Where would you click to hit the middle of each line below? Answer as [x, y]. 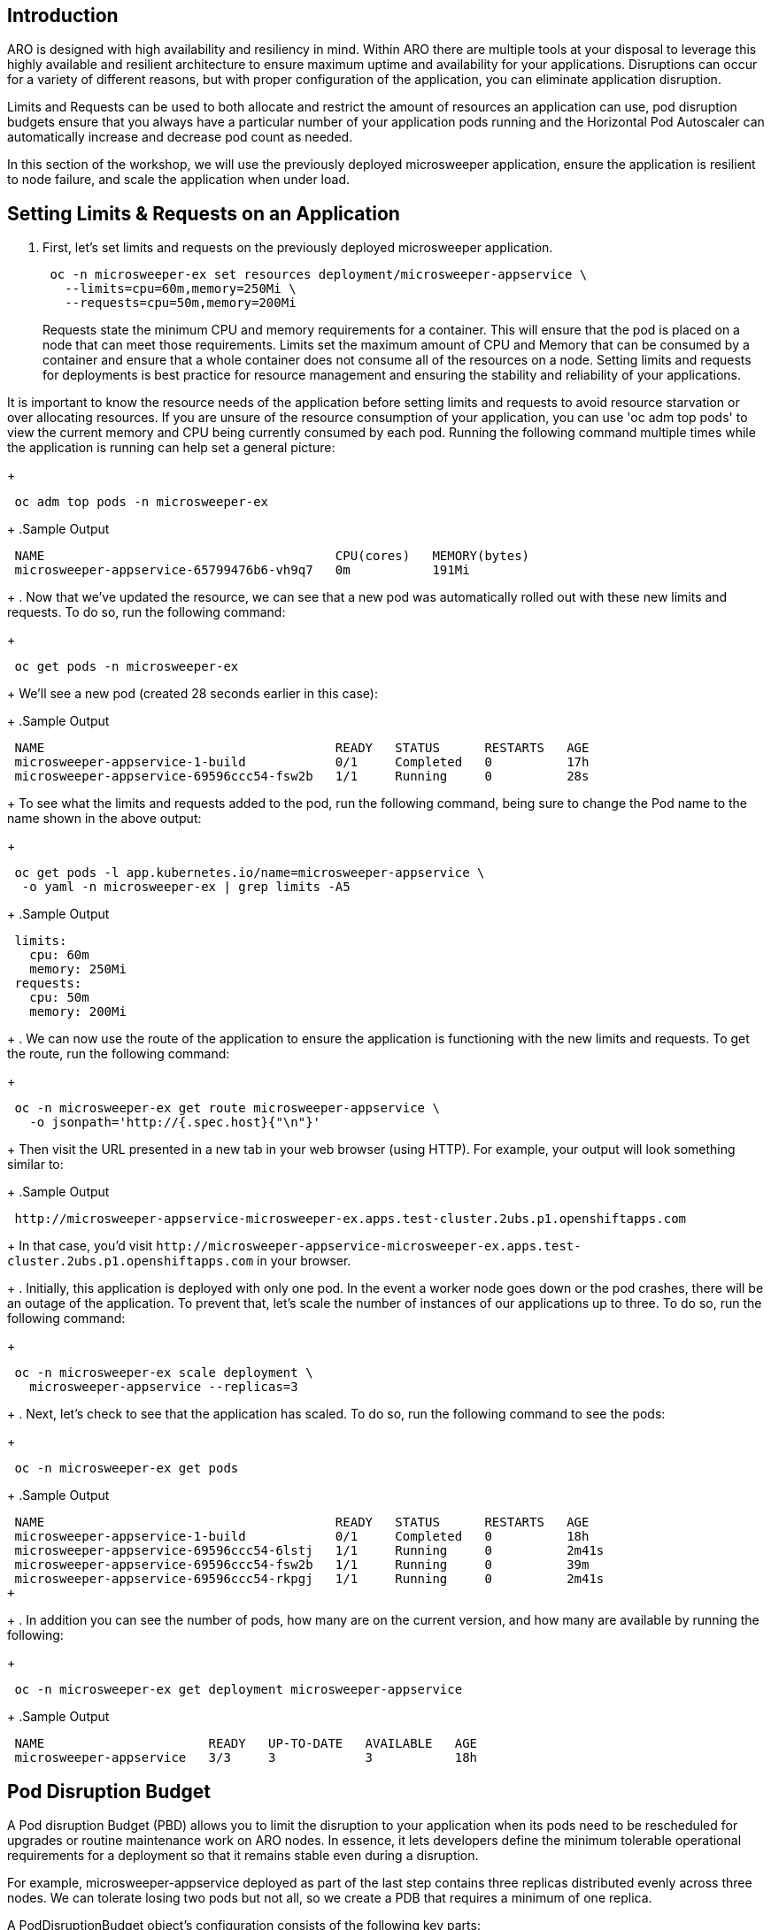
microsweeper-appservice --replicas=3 [164, 1387]
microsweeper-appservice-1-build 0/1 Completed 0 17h [302, 762]
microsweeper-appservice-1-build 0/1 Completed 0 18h [302, 1537]
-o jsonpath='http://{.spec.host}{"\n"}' [175, 1123]
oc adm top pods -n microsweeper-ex [142, 502]
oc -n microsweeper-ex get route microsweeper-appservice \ [227, 1108]
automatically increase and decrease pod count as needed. [180, 137]
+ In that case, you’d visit [80, 1246]
